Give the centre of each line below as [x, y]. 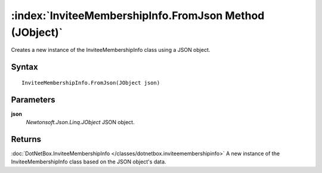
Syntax [24, 67]
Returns [26, 139]
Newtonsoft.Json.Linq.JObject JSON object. [80, 122]
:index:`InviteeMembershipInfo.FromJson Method [138, 16]
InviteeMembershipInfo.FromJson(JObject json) [91, 83]
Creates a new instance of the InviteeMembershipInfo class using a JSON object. [111, 50]
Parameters [33, 99]
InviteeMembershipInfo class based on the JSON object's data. [89, 162]
